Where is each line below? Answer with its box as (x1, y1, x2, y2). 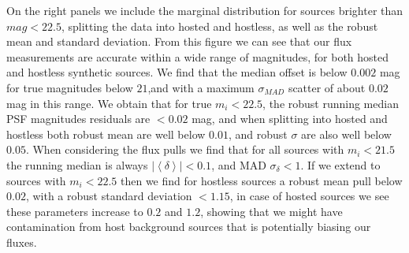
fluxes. (6, 233, 37, 250)
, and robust (228, 125, 288, 142)
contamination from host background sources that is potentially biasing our (6, 218, 371, 235)
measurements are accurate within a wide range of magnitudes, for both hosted (6, 48, 389, 65)
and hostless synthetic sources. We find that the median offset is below (6, 64, 348, 80)
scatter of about (288, 79, 366, 95)
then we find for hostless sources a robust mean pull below (120, 172, 403, 188)
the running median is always (6, 156, 148, 173)
